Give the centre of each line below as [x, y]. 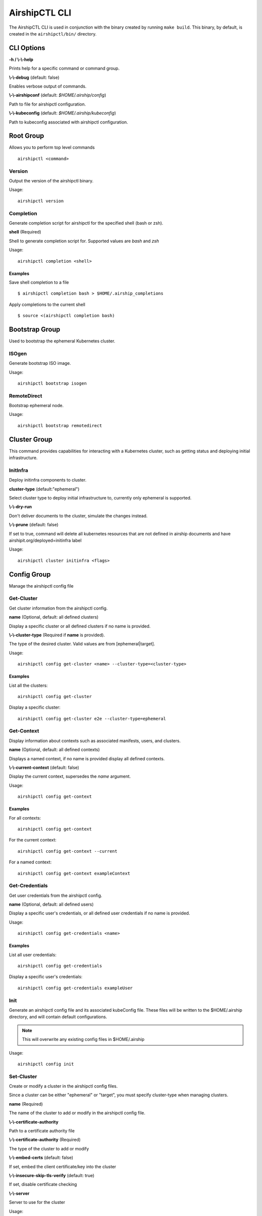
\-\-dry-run [20, 507]
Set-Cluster [23, 1076]
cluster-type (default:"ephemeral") [44, 489]
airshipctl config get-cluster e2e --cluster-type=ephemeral [92, 718]
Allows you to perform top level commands [52, 147]
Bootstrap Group [35, 329]
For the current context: [33, 840]
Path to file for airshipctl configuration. [47, 104]
